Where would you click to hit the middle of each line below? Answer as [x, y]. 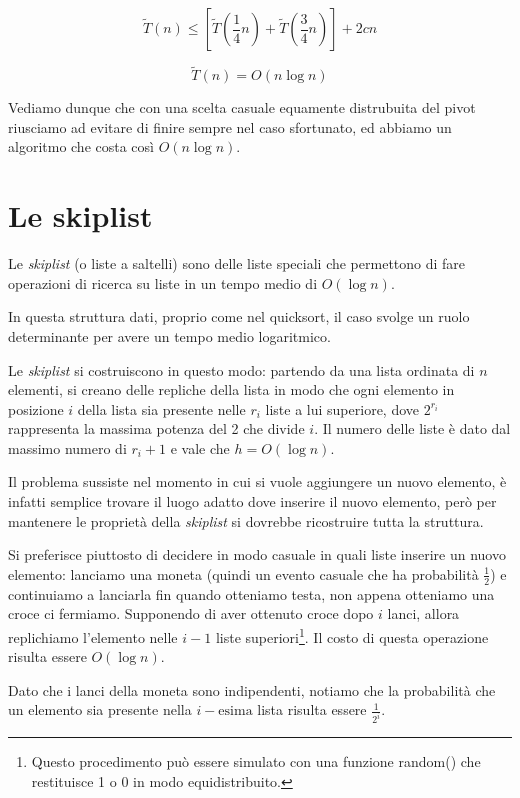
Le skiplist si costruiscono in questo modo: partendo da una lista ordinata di [241, 369]
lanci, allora [423, 613]
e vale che [200, 447]
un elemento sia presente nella [100, 709]
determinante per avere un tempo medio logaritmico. [169, 335]
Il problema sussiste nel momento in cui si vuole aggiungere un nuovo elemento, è [257, 481]
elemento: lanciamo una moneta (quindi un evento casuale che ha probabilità [243, 573]
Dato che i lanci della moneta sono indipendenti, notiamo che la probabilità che [252, 689]
